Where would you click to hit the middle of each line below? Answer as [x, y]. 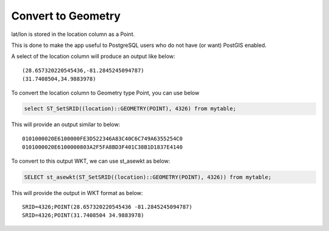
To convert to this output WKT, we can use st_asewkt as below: [91, 161]
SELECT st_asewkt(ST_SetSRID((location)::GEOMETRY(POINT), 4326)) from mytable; [148, 177]
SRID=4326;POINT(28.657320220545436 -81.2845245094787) [107, 207]
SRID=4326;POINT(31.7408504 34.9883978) [83, 215]
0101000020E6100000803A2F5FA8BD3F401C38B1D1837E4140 [102, 147]
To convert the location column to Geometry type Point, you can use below [105, 93]
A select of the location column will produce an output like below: [93, 56]
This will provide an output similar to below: [66, 124]
